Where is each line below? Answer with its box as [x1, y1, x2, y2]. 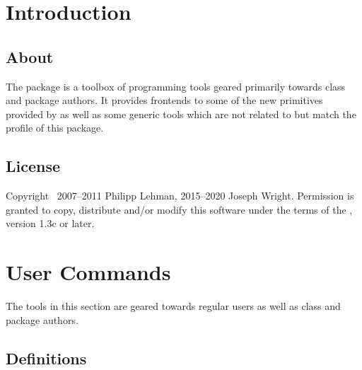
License [6, 155, 61, 177]
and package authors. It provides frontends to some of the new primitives [6, 93, 323, 108]
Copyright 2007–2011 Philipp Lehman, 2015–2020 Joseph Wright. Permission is [6, 188, 354, 203]
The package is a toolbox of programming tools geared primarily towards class [6, 79, 346, 93]
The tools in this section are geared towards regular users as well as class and [6, 299, 341, 313]
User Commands [6, 258, 171, 287]
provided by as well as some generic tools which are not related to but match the [6, 106, 356, 121]
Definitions [6, 347, 87, 369]
